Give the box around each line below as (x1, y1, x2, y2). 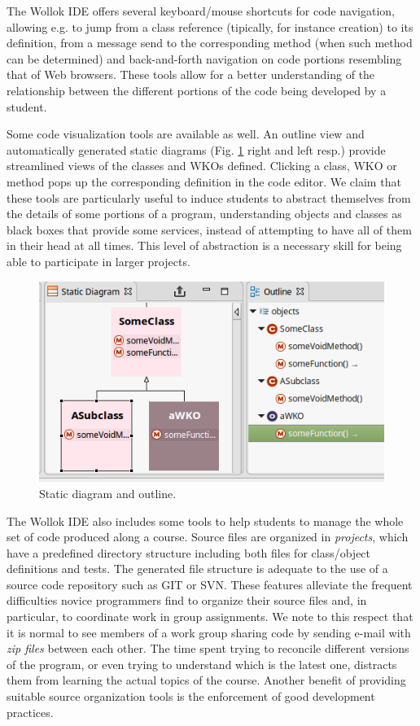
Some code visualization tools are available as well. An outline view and (7, 125, 365, 142)
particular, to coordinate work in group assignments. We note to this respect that (7, 608, 413, 625)
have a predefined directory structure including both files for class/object (7, 544, 371, 561)
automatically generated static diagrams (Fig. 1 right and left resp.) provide (7, 141, 386, 158)
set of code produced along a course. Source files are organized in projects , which (7, 528, 409, 545)
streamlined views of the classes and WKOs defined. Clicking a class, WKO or (7, 157, 397, 174)
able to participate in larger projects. (7, 252, 190, 269)
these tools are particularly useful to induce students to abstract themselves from (7, 189, 411, 206)
